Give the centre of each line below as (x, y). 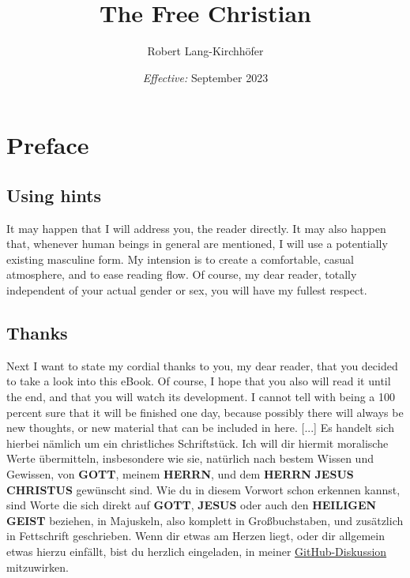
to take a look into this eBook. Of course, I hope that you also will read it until (199, 381)
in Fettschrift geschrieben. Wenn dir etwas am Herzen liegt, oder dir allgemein (196, 536)
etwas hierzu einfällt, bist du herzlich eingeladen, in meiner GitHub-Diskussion (197, 551)
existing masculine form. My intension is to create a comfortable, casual (180, 259)
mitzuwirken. (38, 567)
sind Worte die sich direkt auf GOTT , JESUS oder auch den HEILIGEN (192, 505)
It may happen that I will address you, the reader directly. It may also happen (196, 228)
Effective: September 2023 (205, 77)
